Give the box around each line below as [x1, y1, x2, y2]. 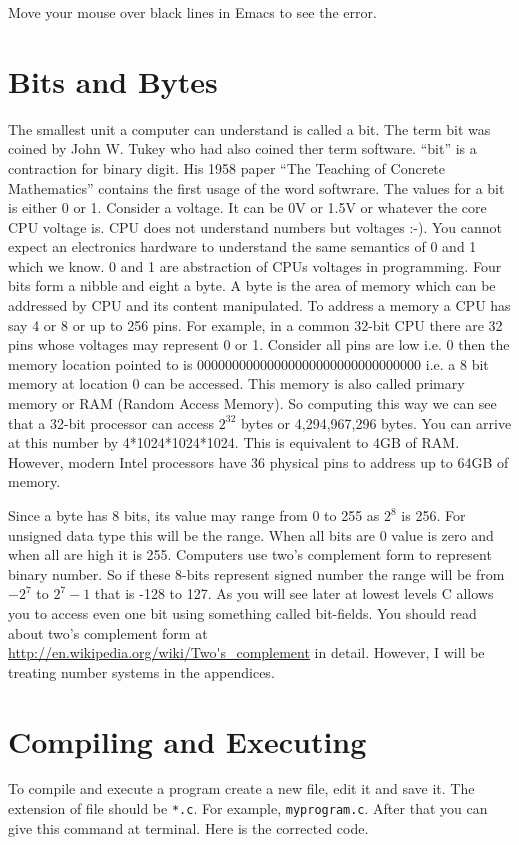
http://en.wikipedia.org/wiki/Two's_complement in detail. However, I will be [8, 642, 485, 663]
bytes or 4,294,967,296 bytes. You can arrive [240, 412, 512, 433]
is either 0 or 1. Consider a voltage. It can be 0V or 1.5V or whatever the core [8, 197, 487, 218]
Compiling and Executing [8, 720, 367, 761]
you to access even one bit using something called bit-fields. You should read [8, 602, 477, 623]
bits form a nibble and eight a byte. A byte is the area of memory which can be [8, 275, 496, 296]
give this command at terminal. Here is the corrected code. [8, 817, 369, 838]
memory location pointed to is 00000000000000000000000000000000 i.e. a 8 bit [8, 353, 489, 374]
